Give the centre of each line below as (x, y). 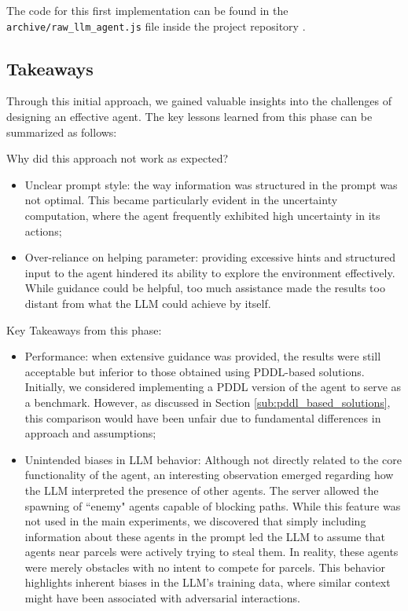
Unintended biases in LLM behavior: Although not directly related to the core (213, 459)
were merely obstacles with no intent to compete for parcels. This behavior (205, 567)
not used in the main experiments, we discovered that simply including (195, 521)
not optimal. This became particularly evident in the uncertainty (181, 200)
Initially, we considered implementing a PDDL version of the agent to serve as (213, 387)
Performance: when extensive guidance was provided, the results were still (203, 356)
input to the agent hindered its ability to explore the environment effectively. (210, 272)
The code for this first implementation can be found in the (147, 10)
